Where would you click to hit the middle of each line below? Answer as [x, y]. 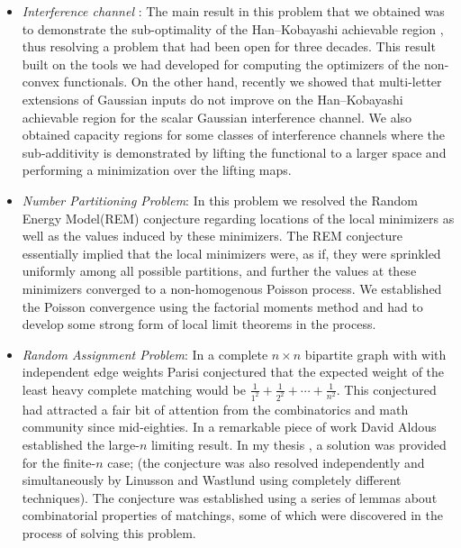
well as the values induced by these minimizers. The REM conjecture [212, 236]
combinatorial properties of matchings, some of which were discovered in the [232, 515]
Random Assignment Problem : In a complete [145, 354]
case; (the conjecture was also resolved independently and [266, 462]
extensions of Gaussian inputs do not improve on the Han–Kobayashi [212, 99]
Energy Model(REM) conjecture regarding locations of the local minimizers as [238, 218]
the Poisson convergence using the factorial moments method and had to [222, 306]
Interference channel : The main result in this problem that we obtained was [233, 11]
